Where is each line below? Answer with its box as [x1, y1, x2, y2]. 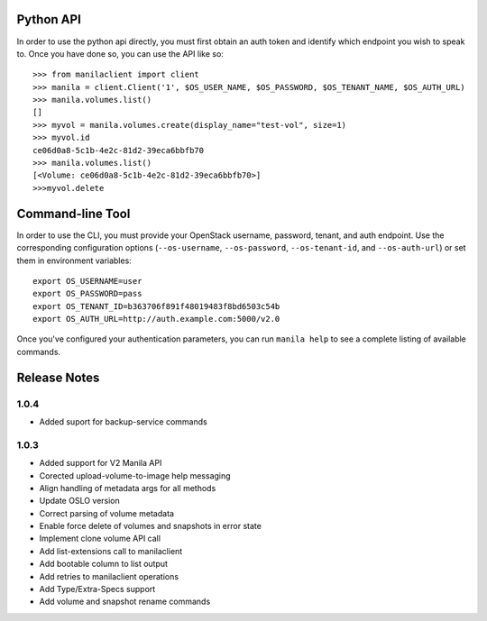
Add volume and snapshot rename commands [39, 596, 211, 607]
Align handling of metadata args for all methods [39, 482, 216, 493]
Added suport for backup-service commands [39, 416, 207, 427]
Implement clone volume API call [39, 533, 161, 544]
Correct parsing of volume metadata [39, 507, 175, 518]
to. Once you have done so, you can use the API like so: [16, 48, 225, 59]
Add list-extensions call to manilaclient [39, 545, 183, 556]
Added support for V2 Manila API [39, 458, 162, 469]
